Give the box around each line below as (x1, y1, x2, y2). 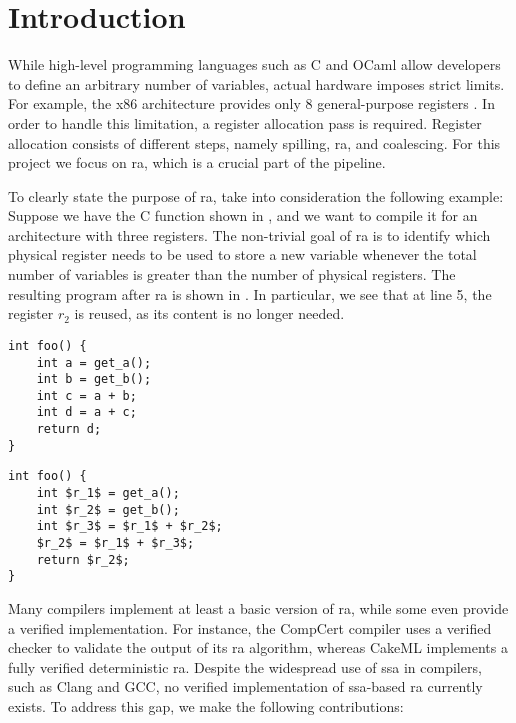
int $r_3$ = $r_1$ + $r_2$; (36, 519, 223, 534)
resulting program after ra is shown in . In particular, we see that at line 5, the (8, 283, 492, 304)
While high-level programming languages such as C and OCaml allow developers (8, 54, 501, 75)
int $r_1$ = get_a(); (36, 486, 180, 501)
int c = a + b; (36, 388, 137, 403)
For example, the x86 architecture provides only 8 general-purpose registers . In (8, 93, 495, 114)
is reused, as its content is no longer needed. (74, 303, 345, 324)
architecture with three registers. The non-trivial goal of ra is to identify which (8, 224, 491, 245)
